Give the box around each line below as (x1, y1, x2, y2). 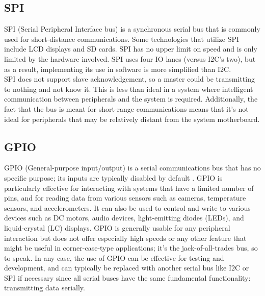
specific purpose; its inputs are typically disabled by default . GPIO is (4, 172, 223, 183)
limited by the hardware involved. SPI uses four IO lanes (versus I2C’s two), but (4, 53, 256, 64)
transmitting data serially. (4, 282, 85, 293)
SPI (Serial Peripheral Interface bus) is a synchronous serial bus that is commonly (4, 23, 260, 34)
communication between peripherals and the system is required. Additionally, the (4, 93, 258, 104)
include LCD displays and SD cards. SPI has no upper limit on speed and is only (4, 43, 257, 54)
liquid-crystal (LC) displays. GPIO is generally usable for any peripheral (4, 222, 230, 233)
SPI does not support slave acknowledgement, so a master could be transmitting (4, 73, 255, 84)
